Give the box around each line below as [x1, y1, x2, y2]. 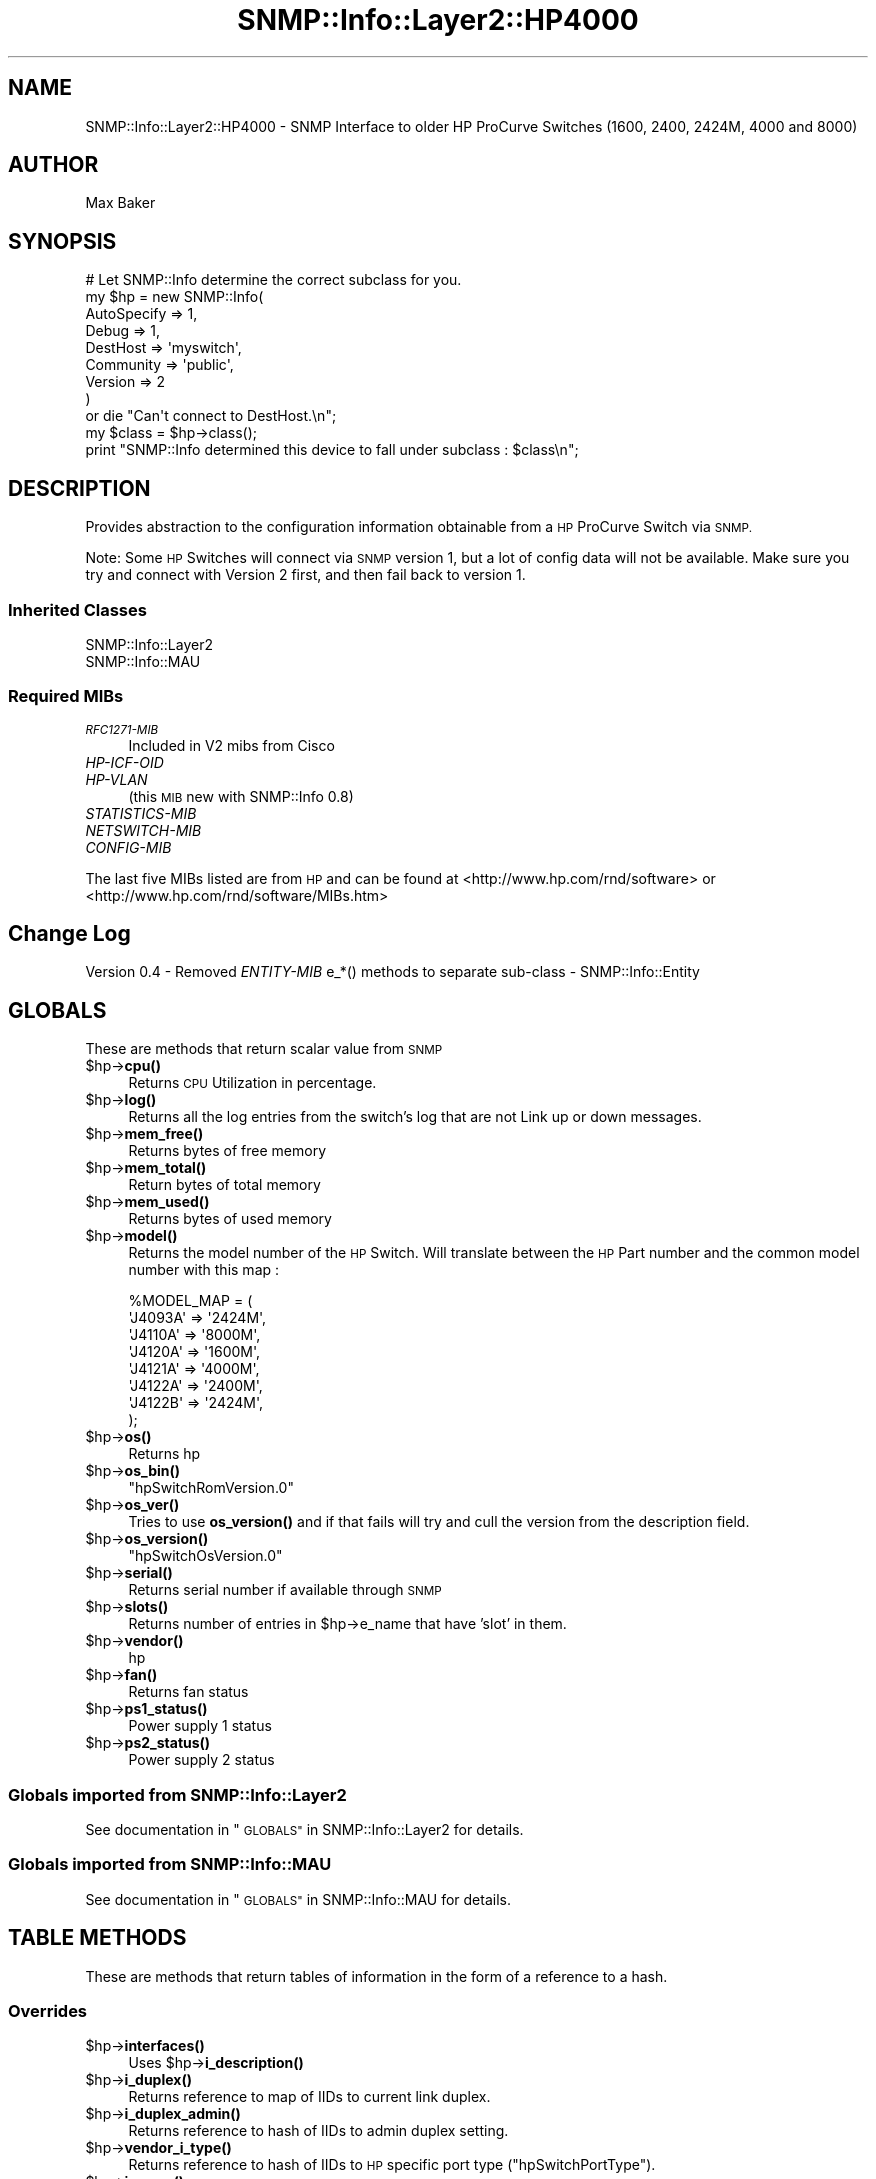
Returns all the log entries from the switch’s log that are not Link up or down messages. [128, 1108, 702, 1126]
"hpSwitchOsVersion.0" [128, 1547, 283, 1565]
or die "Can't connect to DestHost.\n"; [85, 407, 337, 425]
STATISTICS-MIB [85, 804, 197, 822]
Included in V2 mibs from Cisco [128, 736, 335, 754]
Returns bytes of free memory [128, 1142, 327, 1160]
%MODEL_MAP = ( [128, 1292, 253, 1310]
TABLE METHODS [8, 1925, 187, 1951]
